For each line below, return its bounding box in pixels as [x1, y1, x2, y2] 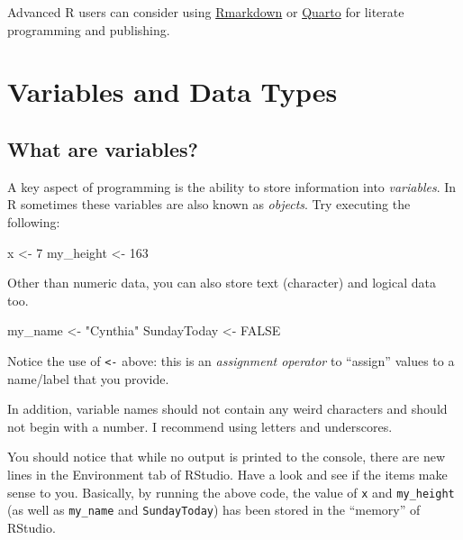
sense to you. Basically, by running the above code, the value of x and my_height [7, 482, 455, 501]
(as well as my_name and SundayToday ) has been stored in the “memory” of [7, 500, 421, 519]
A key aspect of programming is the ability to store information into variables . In [7, 177, 457, 196]
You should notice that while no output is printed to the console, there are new [7, 447, 446, 466]
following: [7, 212, 60, 231]
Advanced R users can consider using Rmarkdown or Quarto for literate [7, 3, 404, 21]
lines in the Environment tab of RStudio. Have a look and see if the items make [7, 464, 448, 483]
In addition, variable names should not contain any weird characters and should [7, 399, 448, 418]
